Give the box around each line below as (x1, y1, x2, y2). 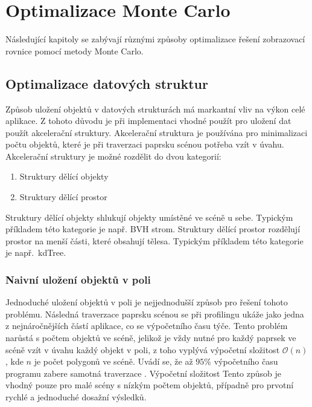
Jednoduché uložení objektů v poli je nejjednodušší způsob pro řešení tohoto (5, 296, 288, 308)
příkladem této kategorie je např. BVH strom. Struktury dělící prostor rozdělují (5, 223, 301, 235)
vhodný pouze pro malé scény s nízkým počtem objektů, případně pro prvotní (5, 379, 294, 391)
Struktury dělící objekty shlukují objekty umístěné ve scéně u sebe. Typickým (5, 210, 293, 223)
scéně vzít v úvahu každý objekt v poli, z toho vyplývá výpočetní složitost (5, 343, 280, 356)
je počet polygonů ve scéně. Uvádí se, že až (34, 355, 193, 368)
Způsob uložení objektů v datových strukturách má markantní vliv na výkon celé (5, 102, 305, 115)
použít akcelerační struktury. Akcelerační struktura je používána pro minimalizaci (5, 126, 308, 138)
